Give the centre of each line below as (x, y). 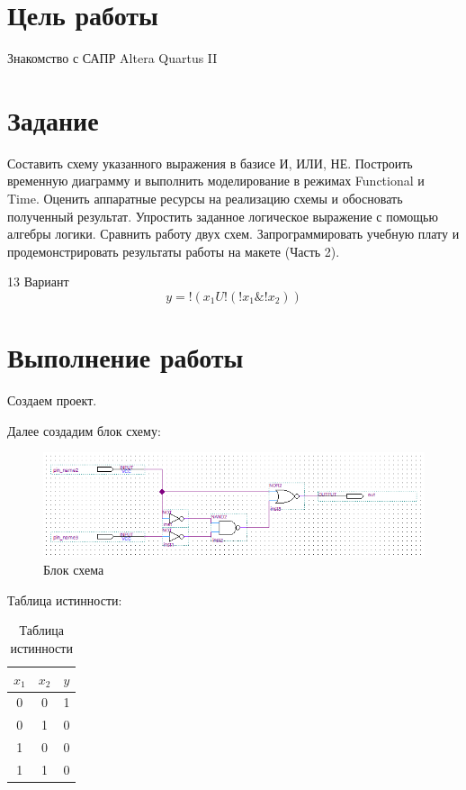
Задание (53, 119)
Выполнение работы (125, 357)
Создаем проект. (52, 400)
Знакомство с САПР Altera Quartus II (112, 58)
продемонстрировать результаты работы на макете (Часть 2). (174, 251)
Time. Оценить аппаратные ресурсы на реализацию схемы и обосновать (205, 199)
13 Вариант (38, 281)
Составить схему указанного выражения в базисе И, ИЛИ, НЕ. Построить (210, 163)
